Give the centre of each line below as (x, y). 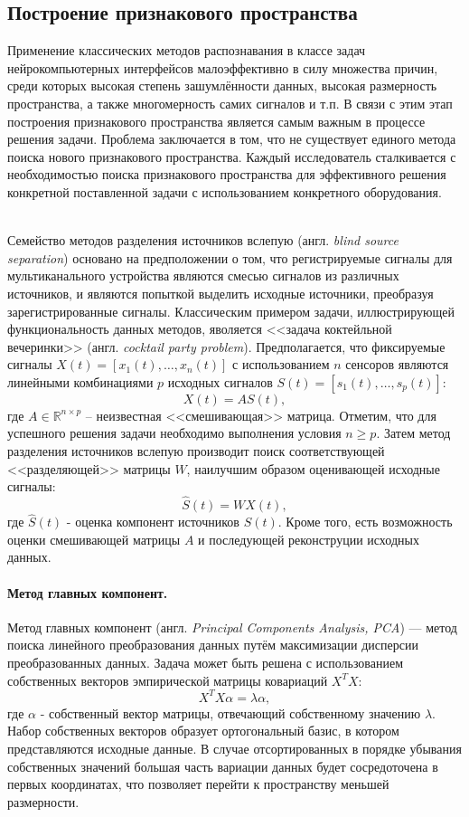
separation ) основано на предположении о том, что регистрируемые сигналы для (230, 257)
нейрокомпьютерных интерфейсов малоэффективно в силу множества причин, (223, 67)
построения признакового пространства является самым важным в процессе (216, 121)
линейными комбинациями (80, 381)
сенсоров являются (397, 364)
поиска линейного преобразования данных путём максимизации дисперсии (213, 645)
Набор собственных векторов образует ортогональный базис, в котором (203, 731)
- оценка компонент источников (153, 522)
